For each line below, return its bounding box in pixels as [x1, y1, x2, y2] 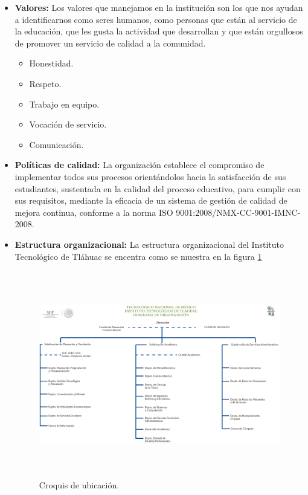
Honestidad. [29, 57, 74, 70]
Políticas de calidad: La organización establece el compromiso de [14, 158, 265, 171]
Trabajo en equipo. [29, 97, 100, 110]
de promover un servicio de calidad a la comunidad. [14, 36, 206, 49]
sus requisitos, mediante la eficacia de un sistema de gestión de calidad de [14, 194, 287, 207]
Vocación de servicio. [29, 118, 107, 131]
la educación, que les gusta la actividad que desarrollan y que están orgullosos [14, 25, 303, 37]
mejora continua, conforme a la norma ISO [14, 205, 173, 218]
